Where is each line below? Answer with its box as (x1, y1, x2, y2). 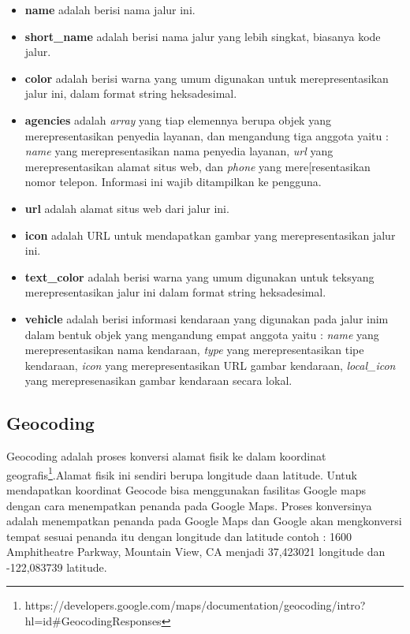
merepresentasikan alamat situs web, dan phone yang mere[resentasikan (24, 158, 371, 174)
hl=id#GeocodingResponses (24, 613, 162, 629)
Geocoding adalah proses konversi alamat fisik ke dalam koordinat (6, 448, 326, 464)
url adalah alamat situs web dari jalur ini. (24, 200, 229, 216)
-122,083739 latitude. (6, 558, 107, 575)
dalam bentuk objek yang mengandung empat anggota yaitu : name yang (24, 326, 379, 342)
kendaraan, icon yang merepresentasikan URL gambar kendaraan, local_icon (24, 356, 396, 373)
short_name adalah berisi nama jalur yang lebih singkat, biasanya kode (24, 28, 381, 44)
